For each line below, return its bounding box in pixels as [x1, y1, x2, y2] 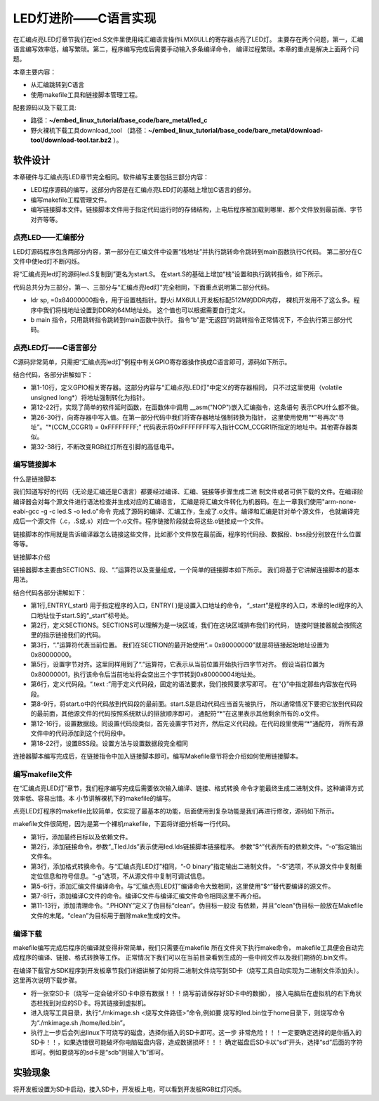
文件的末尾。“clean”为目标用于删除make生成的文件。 [30, 911, 185, 920]
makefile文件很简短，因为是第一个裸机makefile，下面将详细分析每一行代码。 [13, 820, 234, 828]
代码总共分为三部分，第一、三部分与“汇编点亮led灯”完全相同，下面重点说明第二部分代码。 [13, 283, 274, 291]
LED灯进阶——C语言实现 [13, 11, 157, 26]
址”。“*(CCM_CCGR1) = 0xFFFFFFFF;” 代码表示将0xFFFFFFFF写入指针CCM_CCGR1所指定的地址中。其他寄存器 [30, 423, 352, 431]
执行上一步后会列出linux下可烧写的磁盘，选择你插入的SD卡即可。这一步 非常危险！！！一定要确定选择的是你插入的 [30, 1029, 361, 1037]
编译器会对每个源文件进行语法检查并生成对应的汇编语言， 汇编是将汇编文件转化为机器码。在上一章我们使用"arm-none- [13, 497, 357, 506]
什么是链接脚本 [13, 475, 56, 483]
